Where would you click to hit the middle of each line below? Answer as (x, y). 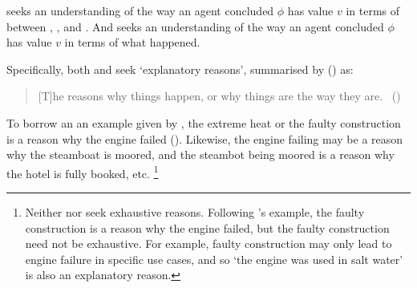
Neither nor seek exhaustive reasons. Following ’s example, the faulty (195, 212)
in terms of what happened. (132, 42)
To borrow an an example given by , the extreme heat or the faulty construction (204, 122)
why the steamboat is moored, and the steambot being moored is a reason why (200, 154)
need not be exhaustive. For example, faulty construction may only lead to (208, 243)
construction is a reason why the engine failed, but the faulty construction (207, 227)
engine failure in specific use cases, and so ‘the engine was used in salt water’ (214, 259)
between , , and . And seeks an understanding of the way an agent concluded (195, 26)
